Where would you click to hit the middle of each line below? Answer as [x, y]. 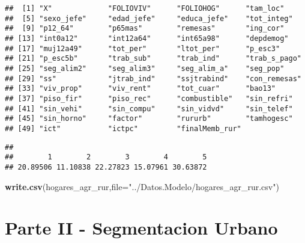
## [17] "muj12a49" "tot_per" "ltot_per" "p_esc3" [143, 48]
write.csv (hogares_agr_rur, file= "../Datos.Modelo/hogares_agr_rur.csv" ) [142, 186]
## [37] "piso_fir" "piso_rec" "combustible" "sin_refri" [149, 98]
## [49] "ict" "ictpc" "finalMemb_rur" [123, 128]
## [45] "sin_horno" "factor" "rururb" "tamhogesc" [149, 119]
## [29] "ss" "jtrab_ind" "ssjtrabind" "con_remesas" [153, 78]
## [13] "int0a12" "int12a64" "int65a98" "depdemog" [147, 38]
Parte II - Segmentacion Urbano [141, 228]
